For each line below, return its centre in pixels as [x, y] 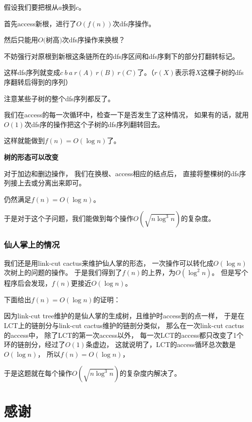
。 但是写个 [230, 272]
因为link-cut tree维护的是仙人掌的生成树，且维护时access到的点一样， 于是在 [124, 316]
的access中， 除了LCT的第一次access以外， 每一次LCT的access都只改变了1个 [124, 335]
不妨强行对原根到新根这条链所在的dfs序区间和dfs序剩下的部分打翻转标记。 [122, 56]
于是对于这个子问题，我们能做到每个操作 [69, 218]
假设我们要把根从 [31, 7]
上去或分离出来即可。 [51, 183]
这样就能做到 [24, 140]
